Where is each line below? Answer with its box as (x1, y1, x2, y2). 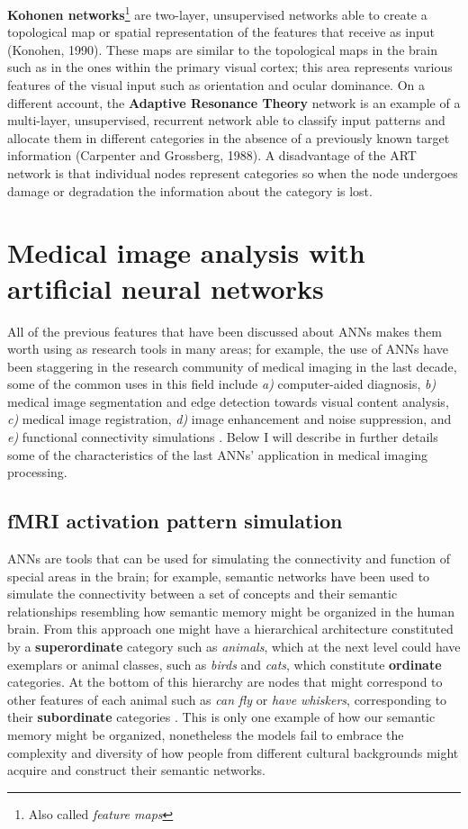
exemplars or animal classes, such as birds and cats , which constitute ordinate (7, 654, 442, 673)
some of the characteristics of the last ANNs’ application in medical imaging (7, 445, 428, 464)
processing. (7, 463, 67, 482)
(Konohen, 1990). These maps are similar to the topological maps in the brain (7, 40, 437, 59)
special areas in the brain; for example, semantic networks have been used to (7, 566, 430, 585)
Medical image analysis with (7, 234, 365, 271)
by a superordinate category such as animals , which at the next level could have (7, 637, 461, 656)
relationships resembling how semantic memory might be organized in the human (7, 601, 455, 620)
